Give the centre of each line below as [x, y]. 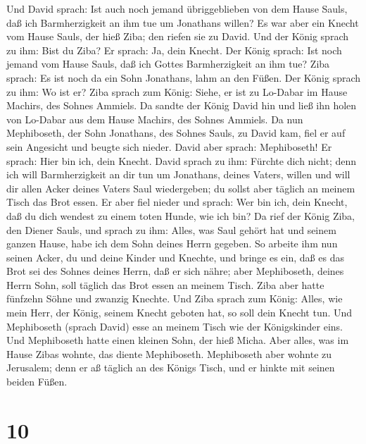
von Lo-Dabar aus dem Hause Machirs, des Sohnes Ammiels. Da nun [155, 119]
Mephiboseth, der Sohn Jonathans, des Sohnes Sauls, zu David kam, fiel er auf [176, 133]
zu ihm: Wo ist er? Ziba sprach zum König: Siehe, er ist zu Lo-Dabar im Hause [177, 91]
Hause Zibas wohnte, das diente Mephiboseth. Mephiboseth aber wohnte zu [169, 353]
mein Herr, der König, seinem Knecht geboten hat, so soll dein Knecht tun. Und [179, 313]
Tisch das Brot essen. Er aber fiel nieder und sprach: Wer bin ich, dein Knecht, [177, 202]
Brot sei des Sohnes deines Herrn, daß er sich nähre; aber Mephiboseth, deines [175, 271]
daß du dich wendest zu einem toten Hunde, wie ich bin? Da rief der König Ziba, [181, 215]
